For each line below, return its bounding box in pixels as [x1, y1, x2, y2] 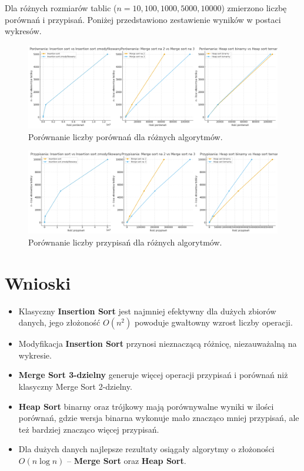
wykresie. [18, 349, 52, 361]
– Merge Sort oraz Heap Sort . [67, 455, 186, 466]
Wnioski [5, 270, 71, 294]
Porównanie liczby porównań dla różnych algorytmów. [28, 130, 223, 142]
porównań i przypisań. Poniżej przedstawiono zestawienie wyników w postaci [5, 13, 281, 25]
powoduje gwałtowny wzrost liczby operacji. [134, 316, 293, 329]
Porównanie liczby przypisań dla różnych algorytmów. [28, 235, 222, 248]
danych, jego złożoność [18, 316, 101, 329]
